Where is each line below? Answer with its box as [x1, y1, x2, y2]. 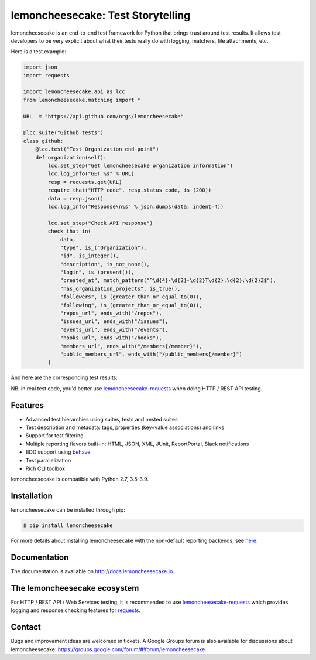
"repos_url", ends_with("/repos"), [60, 310, 162, 317]
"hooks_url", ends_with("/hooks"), [60, 335, 162, 341]
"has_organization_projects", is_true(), [60, 285, 181, 292]
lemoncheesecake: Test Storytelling [11, 9, 191, 22]
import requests [23, 72, 70, 79]
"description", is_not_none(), [60, 261, 150, 267]
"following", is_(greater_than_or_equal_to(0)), [60, 302, 202, 308]
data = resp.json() [47, 195, 104, 202]
